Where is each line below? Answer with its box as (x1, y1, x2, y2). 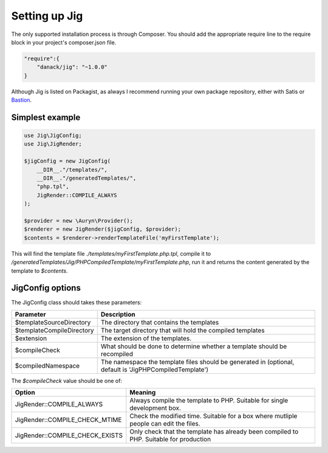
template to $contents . (11, 267, 68, 274)
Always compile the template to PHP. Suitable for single (129, 396, 289, 405)
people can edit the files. (129, 420, 200, 428)
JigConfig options (11, 283, 81, 293)
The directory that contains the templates (100, 318, 219, 326)
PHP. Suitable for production (129, 435, 211, 444)
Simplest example (11, 112, 81, 122)
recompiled (100, 349, 134, 358)
